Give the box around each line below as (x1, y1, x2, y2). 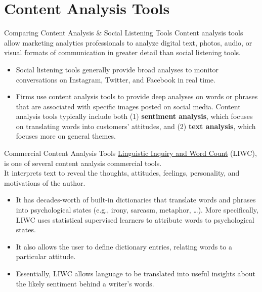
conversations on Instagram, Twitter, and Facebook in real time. (16, 74, 215, 85)
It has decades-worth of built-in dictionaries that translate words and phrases (16, 194, 256, 205)
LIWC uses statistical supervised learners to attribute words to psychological (16, 214, 254, 225)
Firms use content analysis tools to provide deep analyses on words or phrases (16, 91, 258, 102)
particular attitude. (16, 251, 76, 262)
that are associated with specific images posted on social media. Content (16, 101, 241, 111)
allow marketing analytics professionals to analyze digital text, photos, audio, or (4, 37, 252, 48)
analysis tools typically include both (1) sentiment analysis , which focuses (16, 111, 253, 121)
